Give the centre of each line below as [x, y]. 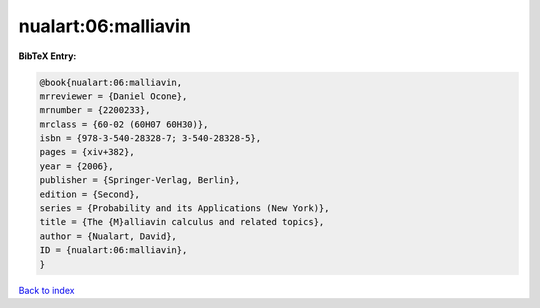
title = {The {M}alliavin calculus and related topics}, [182, 222]
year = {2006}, [76, 166]
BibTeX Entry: [47, 56]
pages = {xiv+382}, [87, 152]
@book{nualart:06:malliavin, [111, 82]
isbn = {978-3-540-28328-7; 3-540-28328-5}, [150, 138]
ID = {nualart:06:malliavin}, [113, 250]
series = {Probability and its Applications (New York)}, [184, 208]
